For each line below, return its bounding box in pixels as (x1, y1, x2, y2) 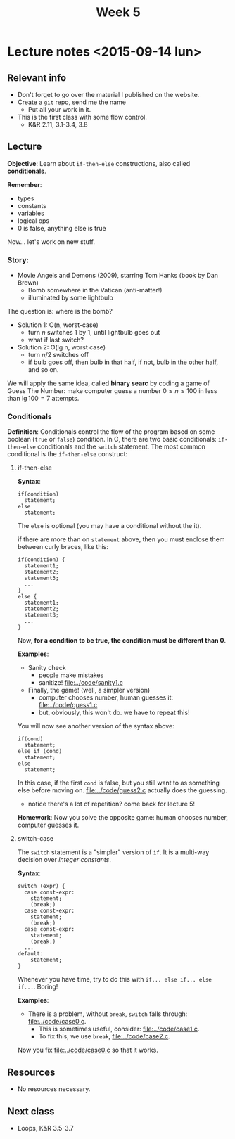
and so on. (27, 366, 59, 374)
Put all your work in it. (27, 105, 91, 113)
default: (17, 951, 44, 958)
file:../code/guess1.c (38, 701, 98, 709)
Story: (7, 255, 30, 264)
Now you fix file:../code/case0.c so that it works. (17, 1045, 158, 1055)
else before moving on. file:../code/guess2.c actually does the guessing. (17, 786, 227, 794)
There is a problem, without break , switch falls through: (27, 1010, 188, 1018)
